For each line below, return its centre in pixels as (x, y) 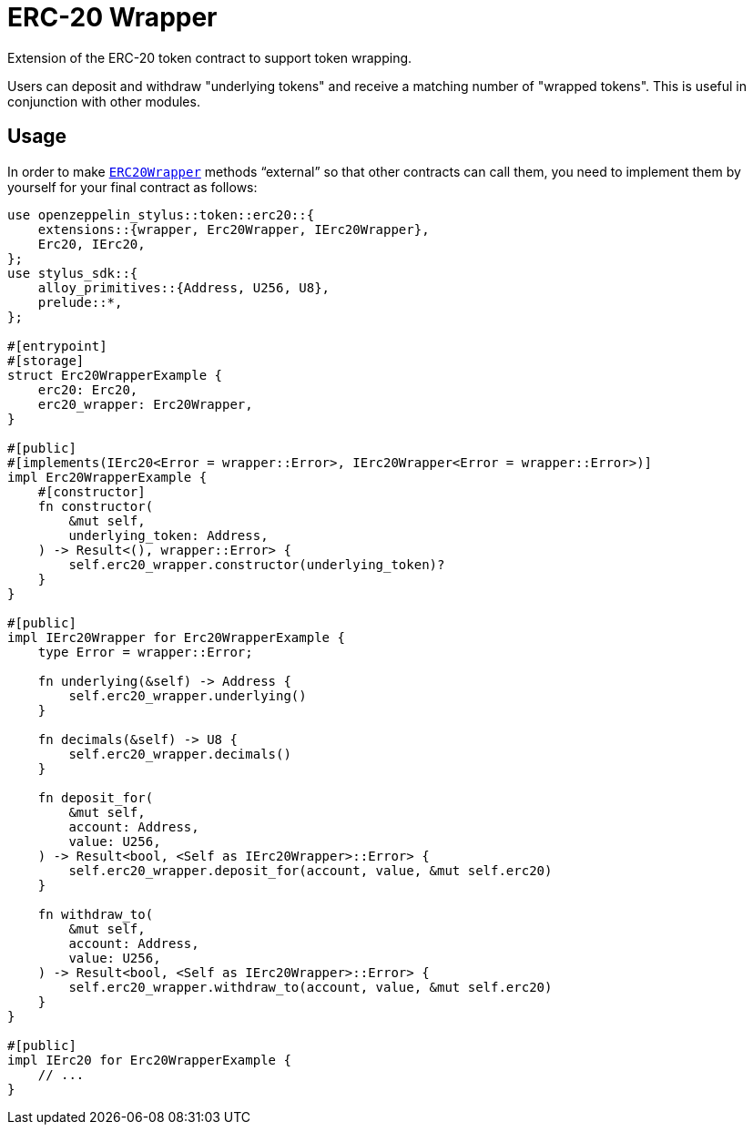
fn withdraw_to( (96, 914)
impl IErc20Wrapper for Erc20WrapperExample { (176, 637)
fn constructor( (96, 506)
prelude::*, (80, 302)
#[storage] (46, 360)
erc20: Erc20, (88, 389)
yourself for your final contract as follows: (132, 187)
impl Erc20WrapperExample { (107, 477)
